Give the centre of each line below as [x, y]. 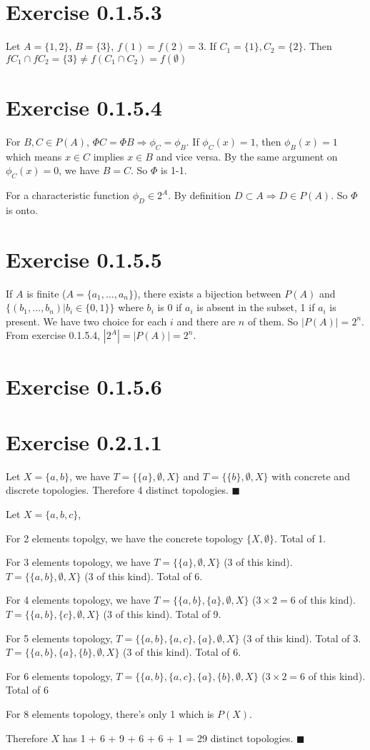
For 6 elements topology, [59, 675]
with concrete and [311, 476]
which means [34, 156]
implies [109, 156]
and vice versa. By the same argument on [247, 156]
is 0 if [170, 307]
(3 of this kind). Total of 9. [162, 613]
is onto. [22, 209]
